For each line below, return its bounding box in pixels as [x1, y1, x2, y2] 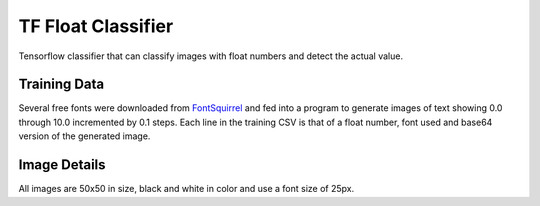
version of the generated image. [18, 130, 151, 142]
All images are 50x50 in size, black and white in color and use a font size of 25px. [18, 183, 355, 195]
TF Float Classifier [18, 15, 174, 37]
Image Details [18, 156, 106, 174]
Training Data [18, 76, 105, 93]
